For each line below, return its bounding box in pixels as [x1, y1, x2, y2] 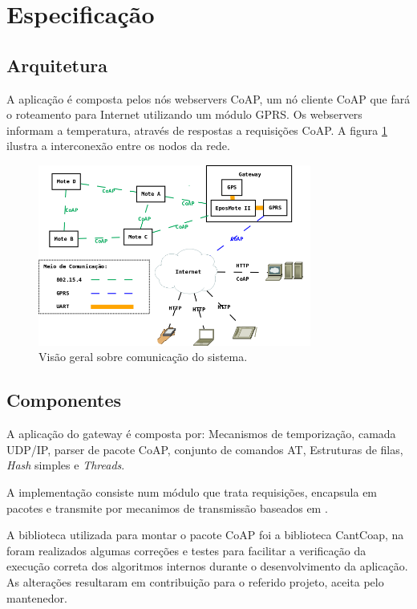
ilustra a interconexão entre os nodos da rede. [6, 137, 230, 154]
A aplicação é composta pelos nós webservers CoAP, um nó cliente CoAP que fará [6, 90, 411, 107]
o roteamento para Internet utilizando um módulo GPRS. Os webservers [6, 106, 362, 123]
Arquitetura [6, 52, 108, 77]
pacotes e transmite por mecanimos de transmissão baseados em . [6, 499, 328, 516]
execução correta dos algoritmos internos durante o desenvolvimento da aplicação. [6, 558, 408, 574]
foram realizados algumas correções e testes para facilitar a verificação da [6, 542, 366, 558]
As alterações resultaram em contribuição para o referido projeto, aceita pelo [6, 574, 384, 590]
